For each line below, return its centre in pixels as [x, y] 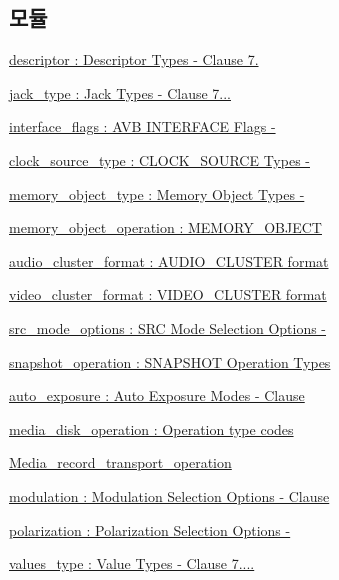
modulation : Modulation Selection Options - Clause [169, 495]
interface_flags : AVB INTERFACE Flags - [142, 126]
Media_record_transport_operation [120, 462]
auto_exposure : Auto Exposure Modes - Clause [157, 395]
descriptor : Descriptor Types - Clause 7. [134, 59]
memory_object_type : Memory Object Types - [157, 193]
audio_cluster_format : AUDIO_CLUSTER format [169, 260]
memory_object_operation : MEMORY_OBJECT [165, 227]
